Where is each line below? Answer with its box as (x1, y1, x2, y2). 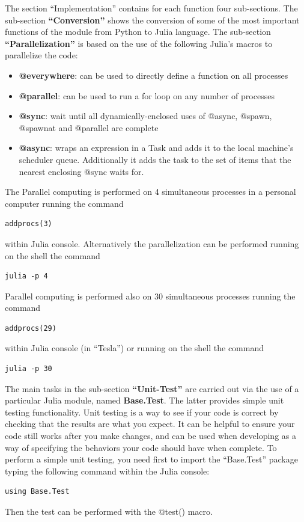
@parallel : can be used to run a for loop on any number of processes (19, 89, 275, 102)
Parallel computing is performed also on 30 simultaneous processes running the (5, 289, 296, 302)
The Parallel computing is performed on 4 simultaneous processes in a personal (5, 185, 296, 198)
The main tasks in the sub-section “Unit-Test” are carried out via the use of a (5, 382, 299, 395)
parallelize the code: (5, 49, 78, 61)
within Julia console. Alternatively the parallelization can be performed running (5, 237, 299, 250)
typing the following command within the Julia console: (5, 464, 210, 477)
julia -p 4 (5, 272, 48, 281)
